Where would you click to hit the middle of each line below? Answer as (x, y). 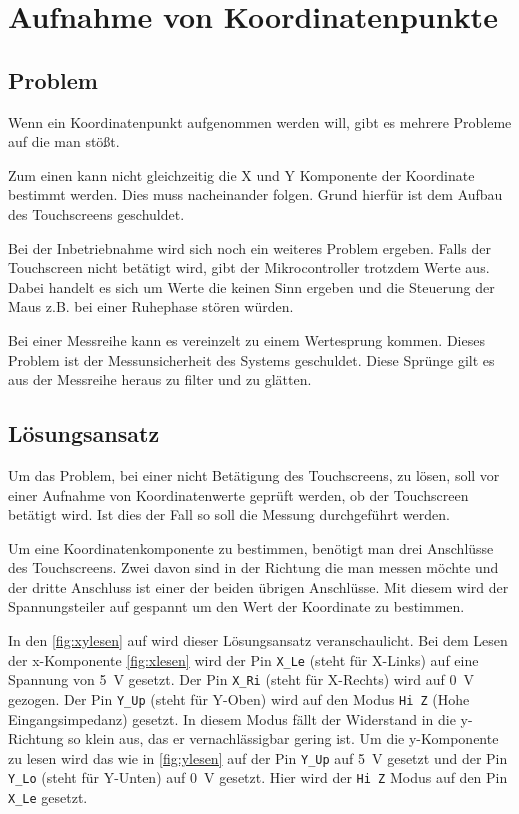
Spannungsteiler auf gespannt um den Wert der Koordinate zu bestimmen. (236, 606)
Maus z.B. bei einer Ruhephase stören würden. (151, 306)
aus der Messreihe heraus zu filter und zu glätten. (160, 379)
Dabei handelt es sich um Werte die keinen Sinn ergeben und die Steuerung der (251, 286)
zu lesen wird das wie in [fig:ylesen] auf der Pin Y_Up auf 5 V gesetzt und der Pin (258, 757)
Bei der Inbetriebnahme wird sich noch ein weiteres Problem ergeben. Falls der (249, 247)
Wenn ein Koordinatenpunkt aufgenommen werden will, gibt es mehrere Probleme (260, 121)
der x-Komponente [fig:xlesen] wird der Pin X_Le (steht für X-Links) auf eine (243, 659)
